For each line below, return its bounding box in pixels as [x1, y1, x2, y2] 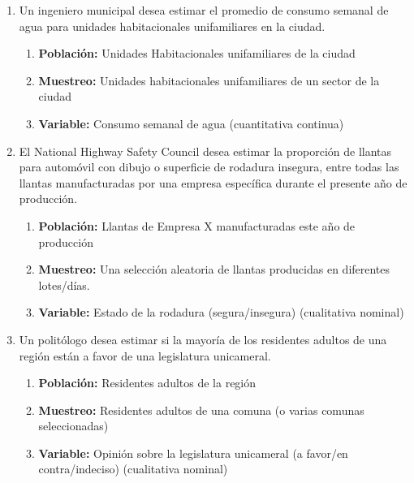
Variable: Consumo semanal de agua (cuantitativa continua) [38, 114, 344, 132]
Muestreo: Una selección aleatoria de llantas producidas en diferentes [38, 261, 390, 278]
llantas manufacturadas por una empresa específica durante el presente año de [19, 174, 408, 191]
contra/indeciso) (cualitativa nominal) [38, 460, 228, 477]
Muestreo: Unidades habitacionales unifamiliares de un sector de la [38, 71, 380, 88]
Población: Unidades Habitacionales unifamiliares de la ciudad [38, 45, 356, 62]
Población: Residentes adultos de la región [38, 374, 257, 391]
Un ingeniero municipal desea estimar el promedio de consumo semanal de [19, 2, 389, 18]
